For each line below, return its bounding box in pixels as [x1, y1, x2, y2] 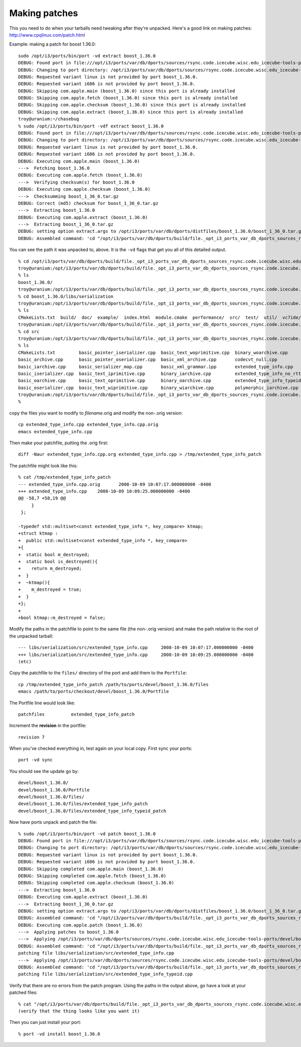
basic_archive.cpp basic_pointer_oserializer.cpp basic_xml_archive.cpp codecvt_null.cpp [18, 357, 278, 362]
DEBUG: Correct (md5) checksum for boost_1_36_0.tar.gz [18, 200, 159, 206]
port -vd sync [18, 757, 53, 763]
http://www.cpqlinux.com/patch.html [9, 32, 85, 38]
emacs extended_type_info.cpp [18, 429, 93, 434]
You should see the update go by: [9, 768, 79, 774]
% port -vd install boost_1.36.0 [18, 1031, 100, 1036]
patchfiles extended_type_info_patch [18, 711, 135, 717]
